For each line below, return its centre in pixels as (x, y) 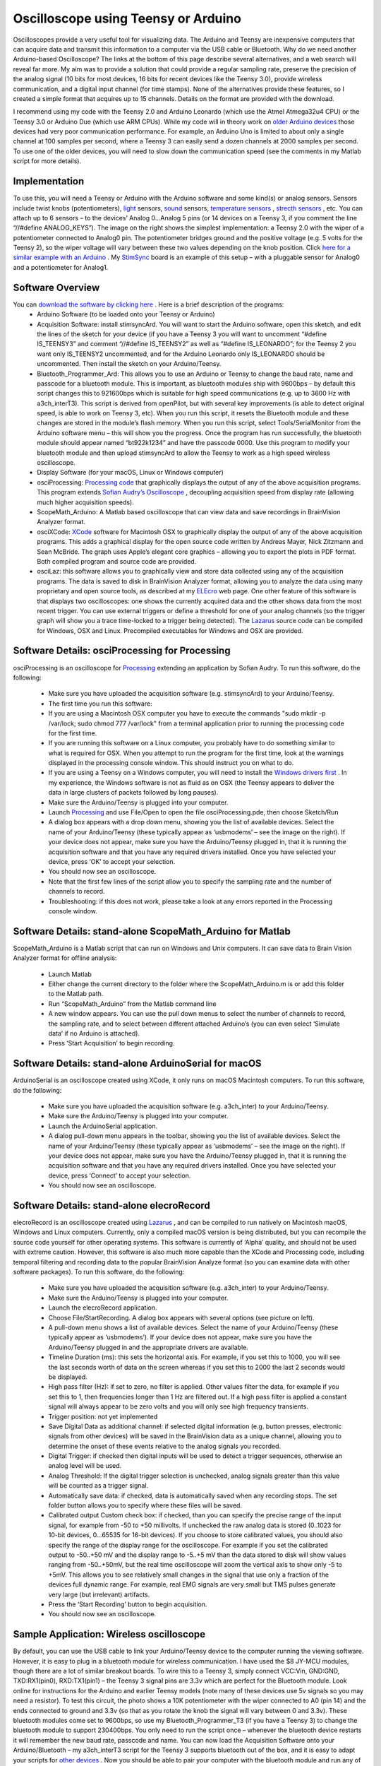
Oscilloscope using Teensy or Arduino (127, 18)
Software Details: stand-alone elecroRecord (112, 1205)
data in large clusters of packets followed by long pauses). (133, 793)
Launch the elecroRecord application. (103, 1308)
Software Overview (56, 287)
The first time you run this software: (100, 704)
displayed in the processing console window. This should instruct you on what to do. (171, 763)
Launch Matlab (70, 974)
